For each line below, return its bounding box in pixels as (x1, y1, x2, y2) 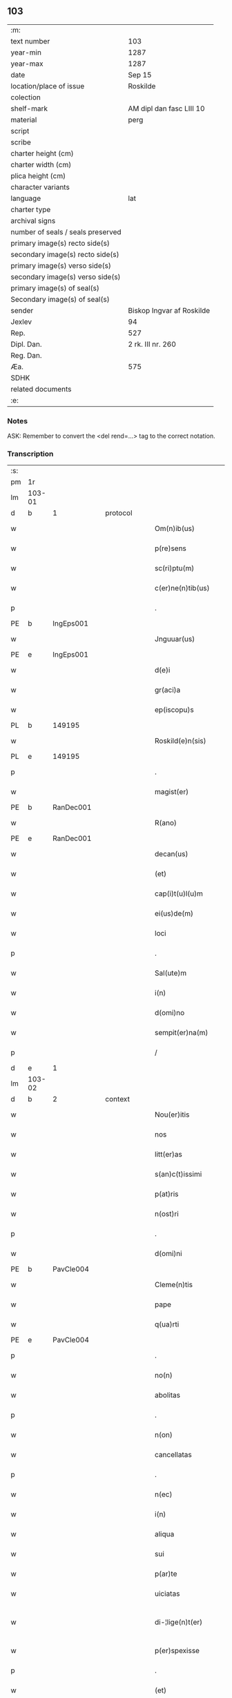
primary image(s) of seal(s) (10, 283, 100, 293)
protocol (105, 508, 133, 518)
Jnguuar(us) (154, 635, 195, 644)
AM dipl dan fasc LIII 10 (128, 104, 205, 113)
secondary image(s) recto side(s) (10, 249, 119, 259)
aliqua (154, 1530, 175, 1539)
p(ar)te (154, 1569, 177, 1579)
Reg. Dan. (10, 350, 43, 360)
